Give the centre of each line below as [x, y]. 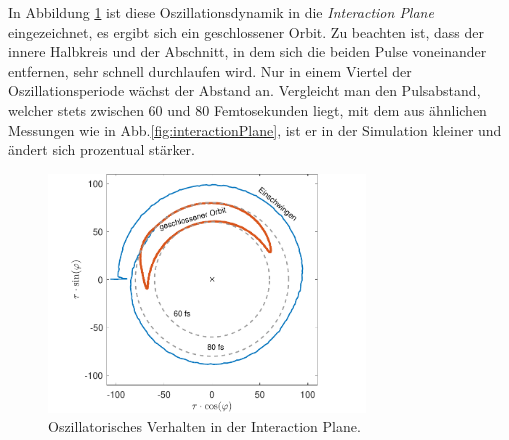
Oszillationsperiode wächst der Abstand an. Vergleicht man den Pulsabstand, [244, 90]
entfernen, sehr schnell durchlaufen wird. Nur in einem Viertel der [210, 70]
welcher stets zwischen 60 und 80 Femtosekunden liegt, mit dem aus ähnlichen [247, 109]
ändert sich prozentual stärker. [101, 149]
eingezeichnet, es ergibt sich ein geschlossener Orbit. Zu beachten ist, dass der [246, 31]
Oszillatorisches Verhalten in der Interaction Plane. [204, 426]
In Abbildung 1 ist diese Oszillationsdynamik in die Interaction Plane [221, 12]
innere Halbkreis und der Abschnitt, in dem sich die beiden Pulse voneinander [247, 51]
